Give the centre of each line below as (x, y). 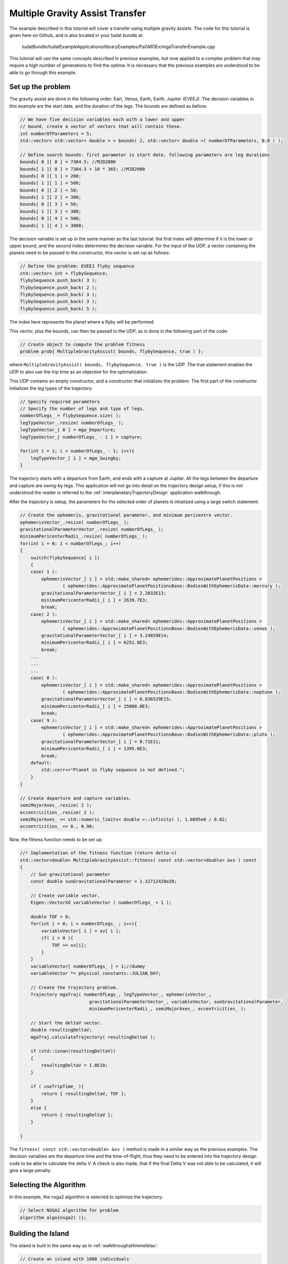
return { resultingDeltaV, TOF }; (84, 1094)
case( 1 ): (44, 572)
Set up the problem (40, 87)
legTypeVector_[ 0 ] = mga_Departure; (68, 430)
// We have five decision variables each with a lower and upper (102, 119)
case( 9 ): (44, 720)
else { (39, 1108)
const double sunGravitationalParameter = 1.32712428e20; (104, 882)
